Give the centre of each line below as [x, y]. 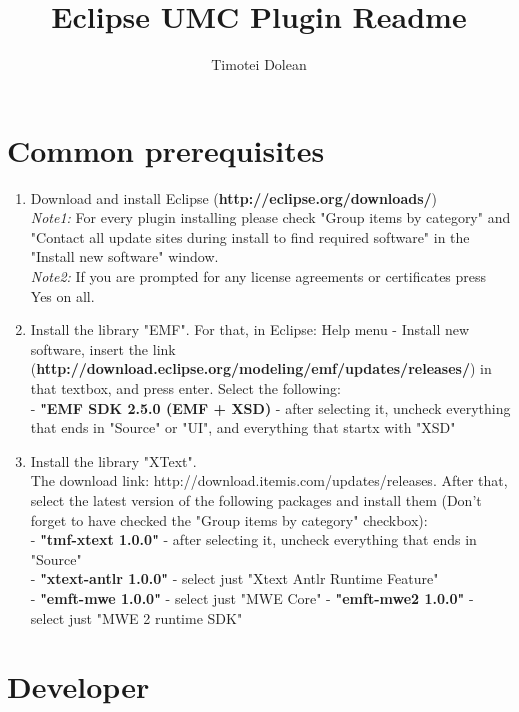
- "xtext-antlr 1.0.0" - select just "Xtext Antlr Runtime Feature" [234, 578]
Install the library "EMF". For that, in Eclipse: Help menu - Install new [250, 329]
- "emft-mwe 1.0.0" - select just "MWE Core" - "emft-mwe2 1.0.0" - [252, 597]
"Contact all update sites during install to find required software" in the [250, 236]
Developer [78, 686]
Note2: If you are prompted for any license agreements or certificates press [258, 276]
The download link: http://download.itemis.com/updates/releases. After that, [269, 480]
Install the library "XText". [113, 460]
